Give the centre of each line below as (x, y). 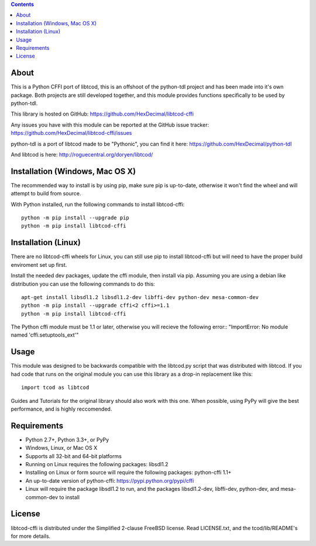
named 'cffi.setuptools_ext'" (45, 335)
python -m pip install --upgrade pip (75, 218)
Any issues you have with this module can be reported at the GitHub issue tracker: (110, 125)
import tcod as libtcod (55, 388)
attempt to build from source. (46, 194)
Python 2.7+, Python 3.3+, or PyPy (67, 439)
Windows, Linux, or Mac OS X (61, 448)
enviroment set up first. (39, 264)
